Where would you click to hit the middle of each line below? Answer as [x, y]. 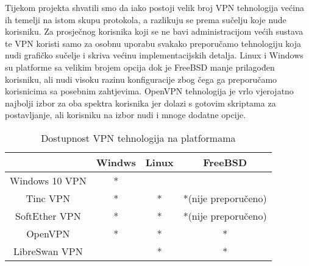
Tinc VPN [48, 198]
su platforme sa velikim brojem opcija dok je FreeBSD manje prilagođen [140, 67]
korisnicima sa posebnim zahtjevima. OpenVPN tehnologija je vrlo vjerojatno [149, 91]
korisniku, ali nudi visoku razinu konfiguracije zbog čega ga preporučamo [141, 79]
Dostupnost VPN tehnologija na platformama [138, 138]
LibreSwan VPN [48, 251]
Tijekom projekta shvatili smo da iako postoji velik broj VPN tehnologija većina [154, 7]
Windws [116, 162]
